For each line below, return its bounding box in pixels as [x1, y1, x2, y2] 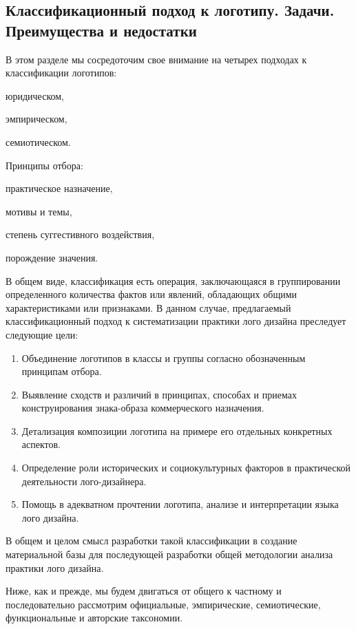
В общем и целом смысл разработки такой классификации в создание [6, 533, 297, 548]
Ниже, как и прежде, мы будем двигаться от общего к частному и [6, 584, 282, 598]
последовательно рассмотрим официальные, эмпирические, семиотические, [6, 597, 321, 611]
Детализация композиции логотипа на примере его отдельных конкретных [21, 423, 333, 438]
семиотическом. [6, 134, 71, 149]
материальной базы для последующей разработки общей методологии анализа [6, 547, 333, 562]
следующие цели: [6, 327, 78, 341]
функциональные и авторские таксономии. [6, 610, 183, 625]
